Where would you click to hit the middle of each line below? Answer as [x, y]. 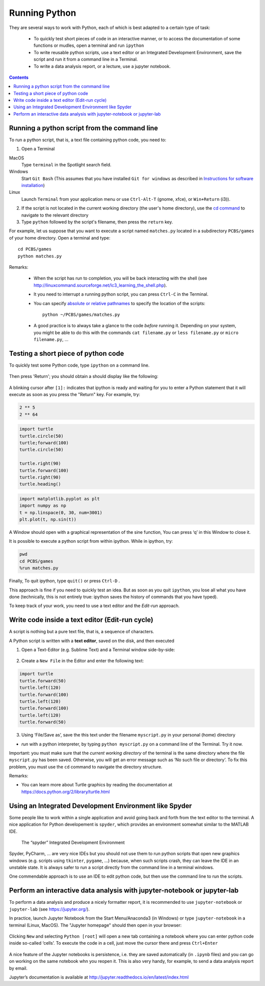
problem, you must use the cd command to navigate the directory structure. [86, 767]
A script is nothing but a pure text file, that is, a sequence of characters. [82, 632]
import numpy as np [43, 506]
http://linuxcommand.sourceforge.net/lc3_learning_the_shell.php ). [100, 285]
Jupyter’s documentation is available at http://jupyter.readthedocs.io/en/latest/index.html [99, 977]
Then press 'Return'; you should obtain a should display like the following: [84, 376]
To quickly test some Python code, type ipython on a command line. [79, 365]
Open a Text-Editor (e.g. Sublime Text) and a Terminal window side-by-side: [98, 650]
